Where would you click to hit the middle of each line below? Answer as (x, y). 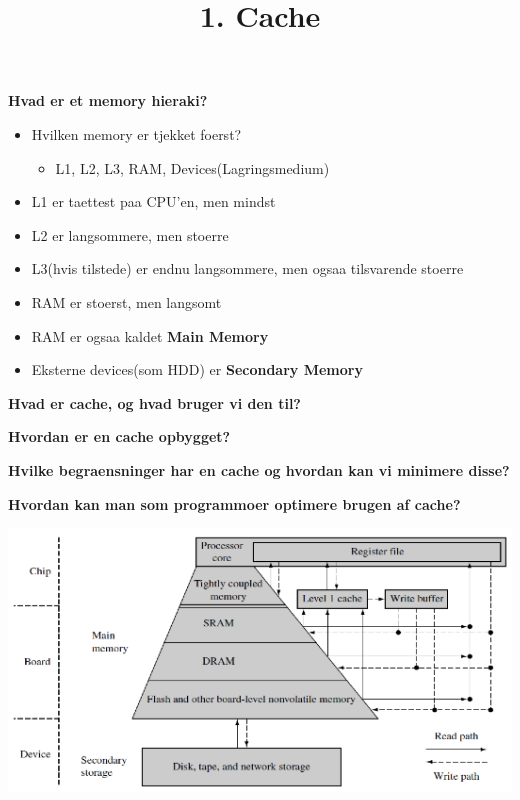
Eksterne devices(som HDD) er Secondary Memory (197, 369)
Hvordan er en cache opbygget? (119, 436)
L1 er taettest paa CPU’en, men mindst (153, 201)
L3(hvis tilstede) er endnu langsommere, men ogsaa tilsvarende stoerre (247, 268)
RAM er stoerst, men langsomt (126, 301)
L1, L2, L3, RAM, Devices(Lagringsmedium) (192, 167)
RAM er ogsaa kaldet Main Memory (150, 335)
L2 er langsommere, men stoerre (130, 234)
